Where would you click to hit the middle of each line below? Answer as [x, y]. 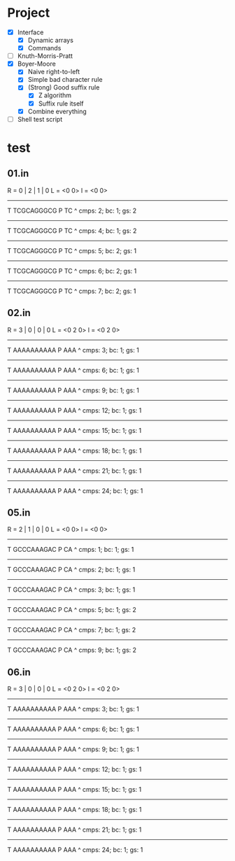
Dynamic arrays [50, 40]
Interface [30, 32]
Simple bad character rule [65, 80]
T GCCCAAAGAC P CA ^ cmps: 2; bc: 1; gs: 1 [71, 570]
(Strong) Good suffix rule [64, 87]
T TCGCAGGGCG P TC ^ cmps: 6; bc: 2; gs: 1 [72, 271]
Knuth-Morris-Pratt [45, 56]
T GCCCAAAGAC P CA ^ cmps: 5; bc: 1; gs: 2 [72, 610]
